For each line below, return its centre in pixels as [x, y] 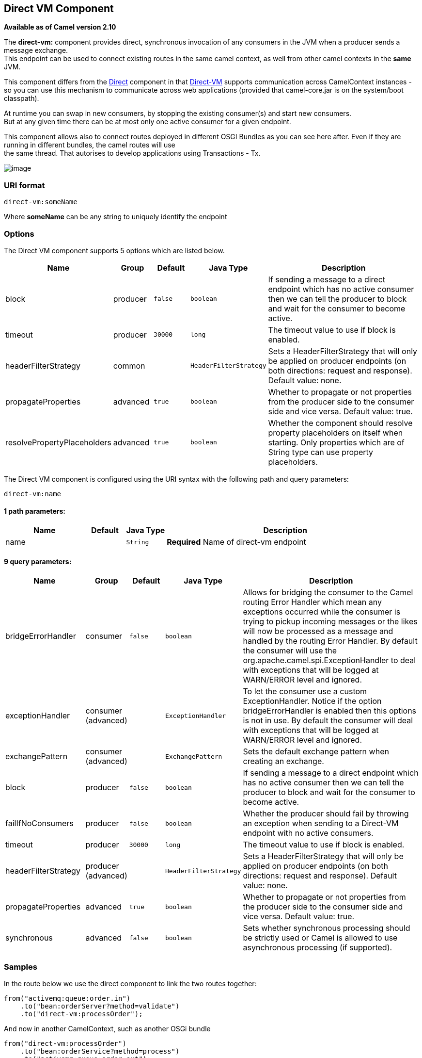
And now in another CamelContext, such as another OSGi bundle [107, 1029]
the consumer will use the [290, 651]
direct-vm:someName [41, 202]
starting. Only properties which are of [336, 442]
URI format [24, 185]
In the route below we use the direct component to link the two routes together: [130, 984]
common [129, 366]
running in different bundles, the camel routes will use [90, 145]
